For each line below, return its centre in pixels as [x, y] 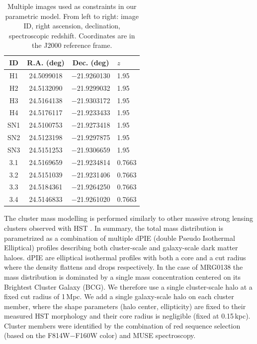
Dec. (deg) [91, 62]
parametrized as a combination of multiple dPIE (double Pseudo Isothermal [120, 238]
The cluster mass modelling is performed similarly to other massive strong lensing [129, 218]
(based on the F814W [37, 335]
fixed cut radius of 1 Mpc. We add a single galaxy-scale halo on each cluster [119, 296]
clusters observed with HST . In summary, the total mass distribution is [114, 228]
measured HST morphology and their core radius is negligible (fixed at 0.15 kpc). [127, 316]
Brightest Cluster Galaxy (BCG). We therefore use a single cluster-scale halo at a [128, 286]
